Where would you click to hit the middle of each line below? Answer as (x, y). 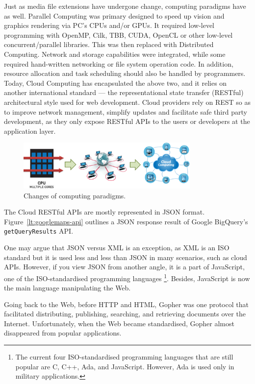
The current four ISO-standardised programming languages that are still (124, 357)
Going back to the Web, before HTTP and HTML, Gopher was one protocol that (126, 304)
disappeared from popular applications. (63, 333)
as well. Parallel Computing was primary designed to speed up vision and (114, 15)
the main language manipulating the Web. (67, 288)
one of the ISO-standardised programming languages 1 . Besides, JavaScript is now (127, 277)
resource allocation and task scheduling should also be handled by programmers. (125, 73)
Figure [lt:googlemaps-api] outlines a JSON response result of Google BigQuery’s (126, 221)
